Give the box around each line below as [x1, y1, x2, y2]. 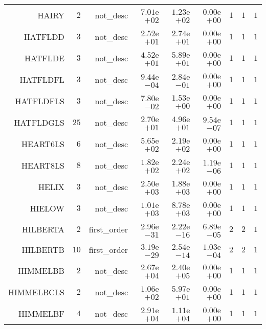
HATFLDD [24, 30, 64, 42]
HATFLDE [25, 52, 64, 64]
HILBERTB [21, 243, 64, 255]
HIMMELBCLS [8, 286, 64, 298]
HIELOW [30, 202, 64, 214]
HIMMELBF [18, 307, 64, 319]
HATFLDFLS [15, 95, 64, 107]
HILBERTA [22, 223, 64, 235]
